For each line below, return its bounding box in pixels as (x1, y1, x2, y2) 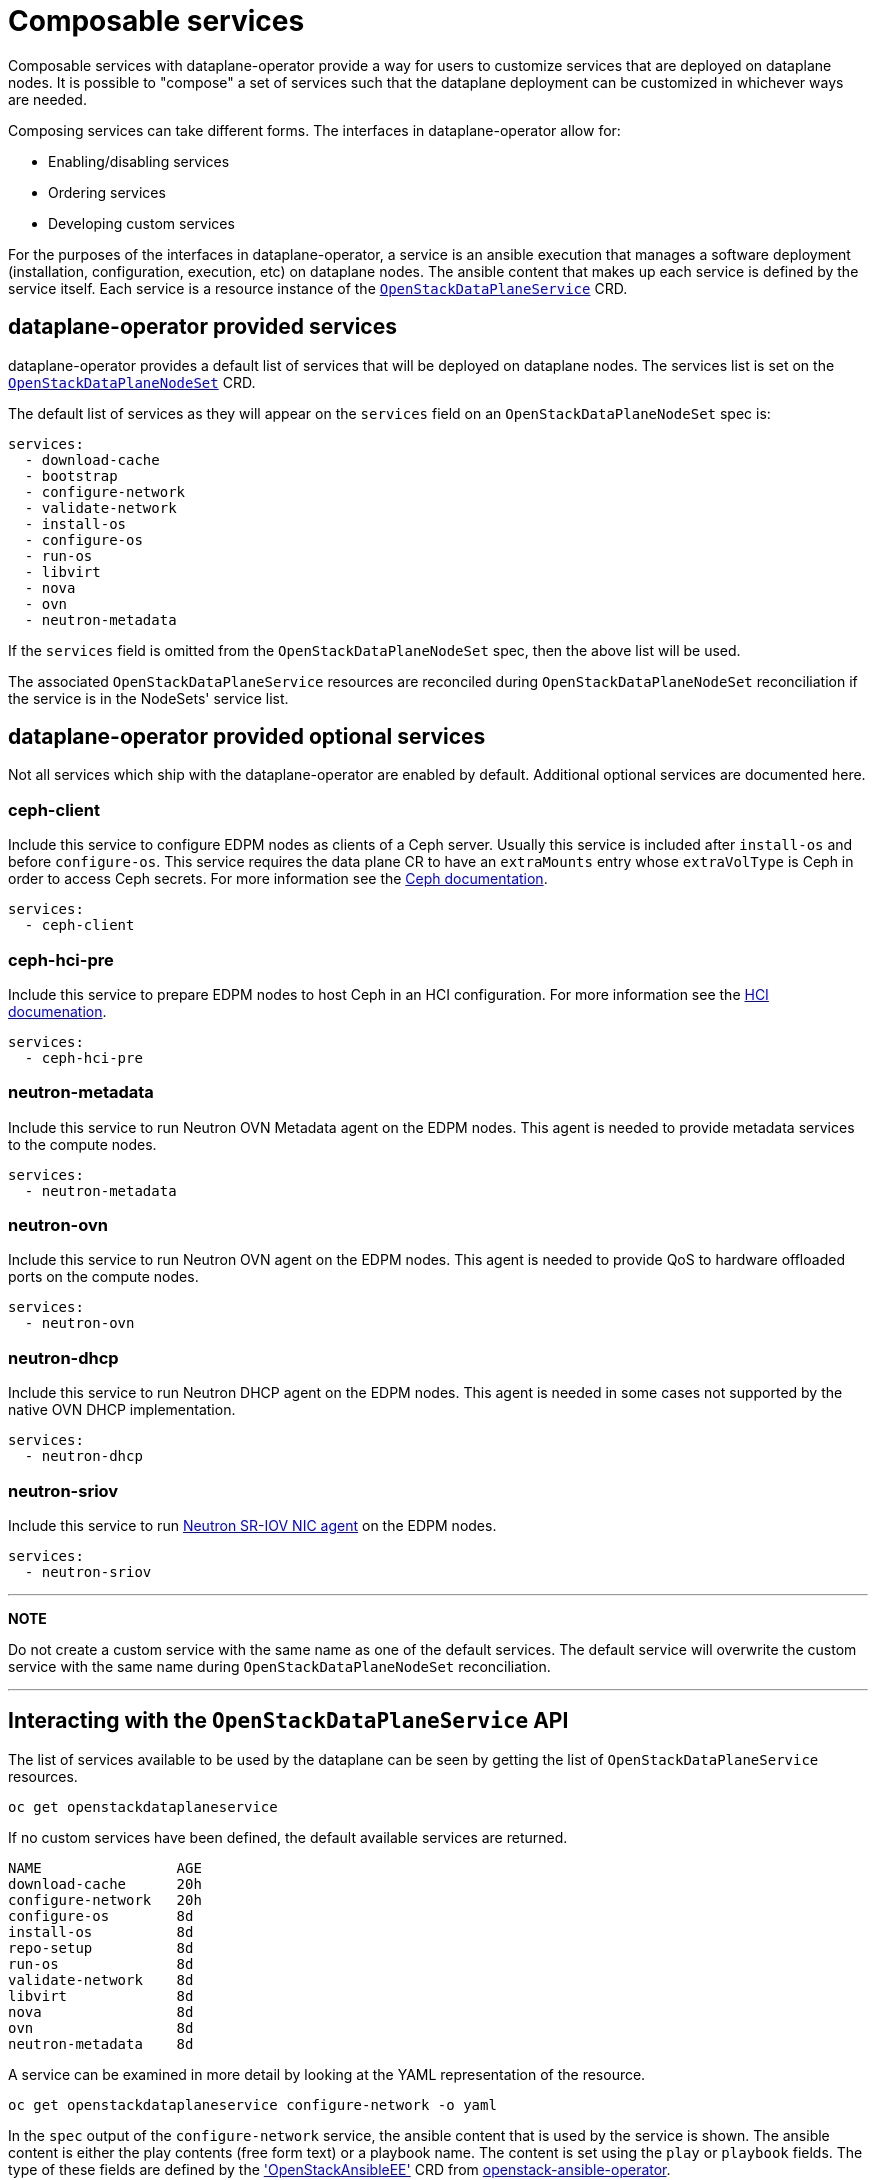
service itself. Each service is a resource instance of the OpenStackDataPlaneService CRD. (8, 279, 628, 297)
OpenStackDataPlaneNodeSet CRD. (8, 373, 256, 391)
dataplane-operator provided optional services (8, 724, 486, 750)
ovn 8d (8, 2019, 194, 2036)
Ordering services (48, 183, 166, 201)
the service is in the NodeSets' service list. (8, 689, 289, 707)
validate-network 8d (8, 1971, 194, 1988)
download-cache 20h (8, 1875, 202, 1892)
